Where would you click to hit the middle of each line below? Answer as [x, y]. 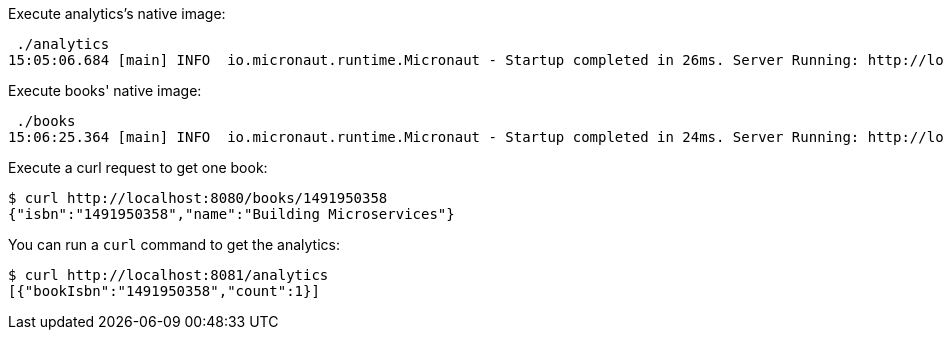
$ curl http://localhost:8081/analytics [168, 275]
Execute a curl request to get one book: [138, 167]
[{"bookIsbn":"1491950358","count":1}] [164, 291]
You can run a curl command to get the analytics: [174, 244]
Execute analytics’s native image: [117, 13]
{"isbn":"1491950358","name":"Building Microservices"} [231, 214]
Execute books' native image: [105, 90]
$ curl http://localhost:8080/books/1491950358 [198, 198]
